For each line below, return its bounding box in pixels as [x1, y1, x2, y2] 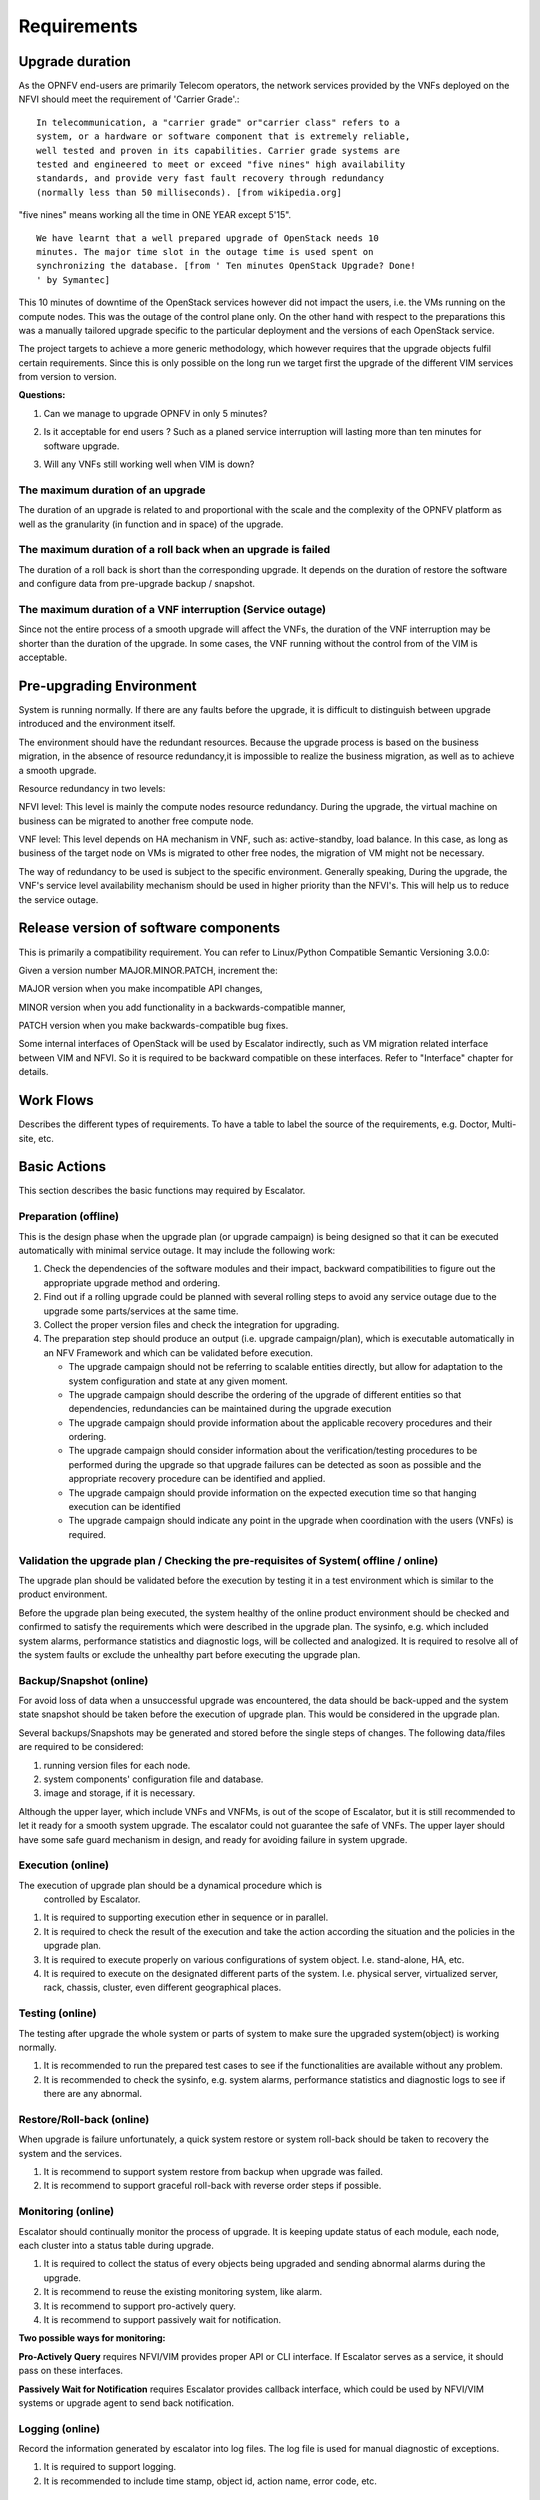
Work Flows [18, 1092, 94, 1109]
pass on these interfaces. [18, 2365, 124, 2377]
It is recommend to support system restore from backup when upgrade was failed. [43, 2166, 384, 2178]
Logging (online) [18, 2421, 100, 2435]
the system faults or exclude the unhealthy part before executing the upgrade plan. [18, 1648, 361, 1660]
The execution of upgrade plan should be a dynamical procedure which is [18, 1879, 322, 1891]
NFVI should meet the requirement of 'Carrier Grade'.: [18, 93, 240, 105]
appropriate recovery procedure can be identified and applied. [68, 1473, 326, 1485]
